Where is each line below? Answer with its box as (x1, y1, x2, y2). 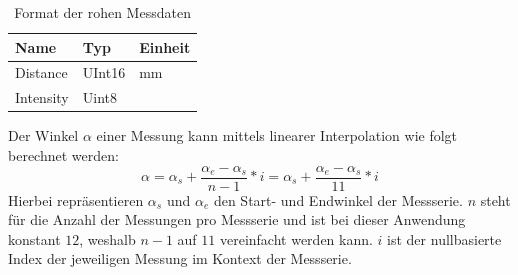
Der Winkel (8, 125, 79, 146)
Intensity (15, 87, 69, 108)
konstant (8, 228, 61, 249)
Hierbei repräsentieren (8, 189, 144, 210)
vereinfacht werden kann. (219, 228, 373, 249)
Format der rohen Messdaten (14, 2, 191, 22)
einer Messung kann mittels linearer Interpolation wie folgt (96, 125, 458, 146)
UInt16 (82, 62, 126, 83)
